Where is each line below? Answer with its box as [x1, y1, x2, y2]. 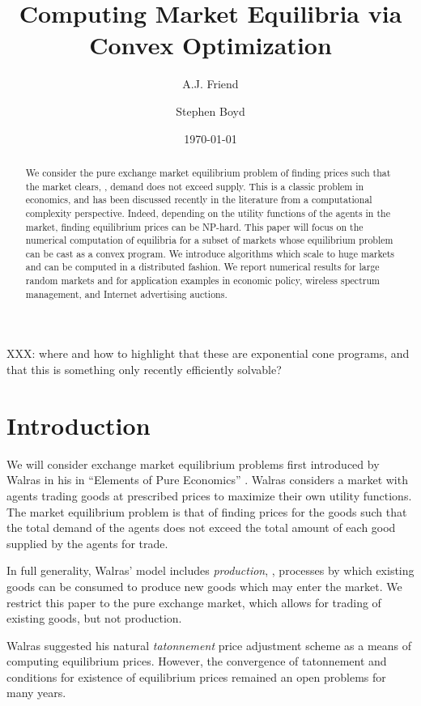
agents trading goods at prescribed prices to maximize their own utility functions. [6, 487, 412, 504]
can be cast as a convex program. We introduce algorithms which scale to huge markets [25, 246, 395, 260]
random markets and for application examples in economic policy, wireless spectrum [25, 274, 380, 287]
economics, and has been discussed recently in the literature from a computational [25, 193, 372, 206]
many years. [6, 684, 66, 701]
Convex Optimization [89, 28, 332, 62]
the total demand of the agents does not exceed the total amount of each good [6, 519, 396, 536]
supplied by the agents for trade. [6, 534, 168, 551]
